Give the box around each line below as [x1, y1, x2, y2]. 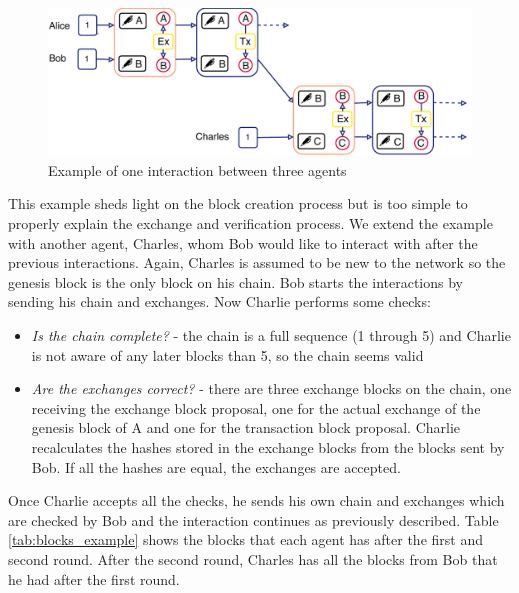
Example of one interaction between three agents [48, 159, 347, 180]
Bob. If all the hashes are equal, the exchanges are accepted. [31, 456, 401, 477]
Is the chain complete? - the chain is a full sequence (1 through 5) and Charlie [31, 324, 511, 345]
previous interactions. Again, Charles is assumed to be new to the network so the [8, 252, 506, 273]
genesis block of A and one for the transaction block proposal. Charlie [31, 417, 461, 438]
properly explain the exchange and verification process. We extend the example [8, 213, 493, 234]
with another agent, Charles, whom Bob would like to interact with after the [8, 232, 478, 253]
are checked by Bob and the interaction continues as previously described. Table [8, 509, 499, 530]
